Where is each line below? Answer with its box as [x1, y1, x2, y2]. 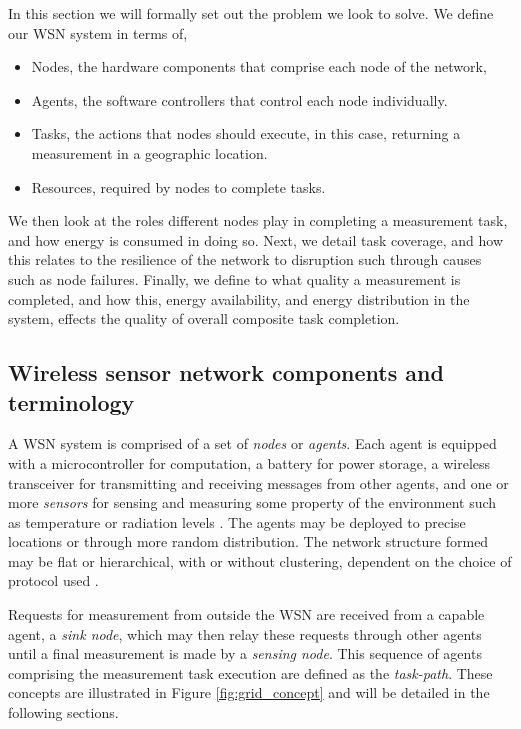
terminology [8, 386, 135, 417]
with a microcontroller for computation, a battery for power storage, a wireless [8, 452, 491, 473]
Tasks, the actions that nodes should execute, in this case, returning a [31, 123, 461, 144]
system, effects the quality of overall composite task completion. [8, 308, 400, 329]
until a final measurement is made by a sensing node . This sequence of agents [8, 643, 482, 664]
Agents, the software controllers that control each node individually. [31, 89, 448, 110]
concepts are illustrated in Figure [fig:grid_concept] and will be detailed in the [8, 682, 490, 703]
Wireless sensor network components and [8, 357, 444, 388]
